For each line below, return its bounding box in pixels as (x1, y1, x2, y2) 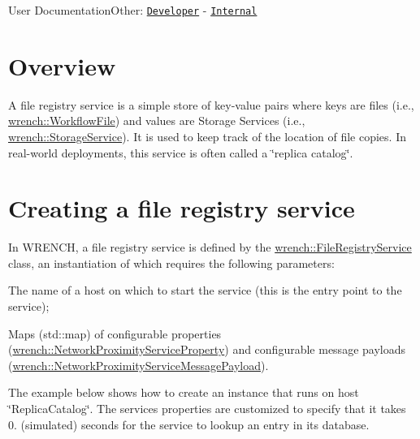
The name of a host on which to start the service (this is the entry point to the (8, 282, 402, 299)
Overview (8, 49, 116, 82)
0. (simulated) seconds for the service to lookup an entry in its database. (8, 415, 370, 433)
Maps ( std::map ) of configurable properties (8, 325, 222, 342)
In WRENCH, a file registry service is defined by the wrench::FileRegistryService (8, 239, 412, 256)
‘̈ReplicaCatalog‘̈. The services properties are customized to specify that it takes (8, 400, 406, 417)
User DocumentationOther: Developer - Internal (8, 2, 258, 18)
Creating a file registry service (8, 192, 355, 225)
